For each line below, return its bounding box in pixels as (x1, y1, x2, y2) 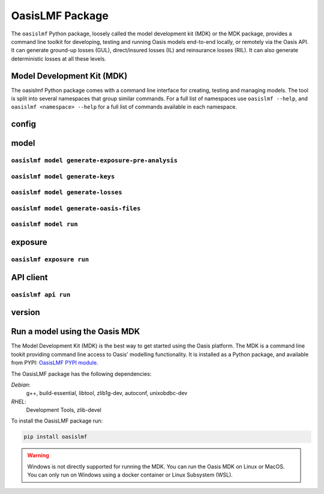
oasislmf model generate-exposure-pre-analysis (11, 157, 178, 164)
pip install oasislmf (23, 433, 88, 441)
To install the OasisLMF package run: (11, 417, 103, 424)
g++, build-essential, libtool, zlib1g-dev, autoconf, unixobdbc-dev (26, 390, 188, 397)
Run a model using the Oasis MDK (11, 327, 140, 337)
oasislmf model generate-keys (11, 172, 115, 180)
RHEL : (11, 398, 26, 405)
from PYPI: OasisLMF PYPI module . (11, 359, 98, 366)
